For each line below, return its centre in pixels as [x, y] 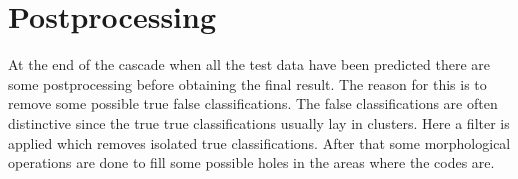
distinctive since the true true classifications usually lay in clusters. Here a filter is [259, 122]
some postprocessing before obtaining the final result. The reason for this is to [247, 83]
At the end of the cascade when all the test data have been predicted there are [249, 64]
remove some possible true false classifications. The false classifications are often [253, 103]
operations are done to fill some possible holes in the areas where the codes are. [251, 162]
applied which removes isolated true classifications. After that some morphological [259, 142]
